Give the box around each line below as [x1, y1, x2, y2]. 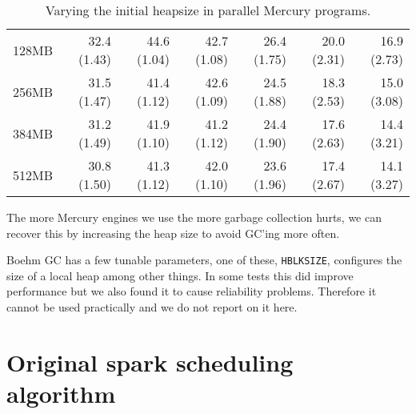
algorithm [6, 377, 116, 409]
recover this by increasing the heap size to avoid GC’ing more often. [6, 224, 340, 241]
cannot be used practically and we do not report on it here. [6, 299, 298, 316]
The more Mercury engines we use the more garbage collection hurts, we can [6, 209, 382, 225]
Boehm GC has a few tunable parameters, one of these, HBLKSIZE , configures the [6, 251, 402, 268]
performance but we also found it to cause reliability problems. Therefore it [6, 283, 377, 299]
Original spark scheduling [6, 345, 294, 378]
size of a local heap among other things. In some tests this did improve [6, 267, 354, 283]
